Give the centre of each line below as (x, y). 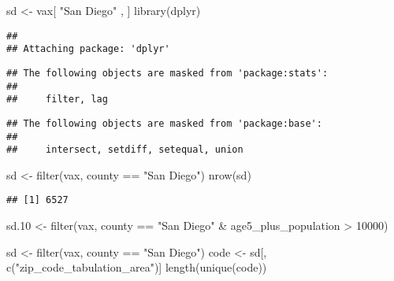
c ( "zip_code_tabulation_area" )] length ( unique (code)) (137, 267)
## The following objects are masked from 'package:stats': (167, 73)
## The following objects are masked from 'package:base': (164, 123)
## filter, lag (57, 100)
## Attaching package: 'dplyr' (88, 49)
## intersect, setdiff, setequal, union (125, 150)
